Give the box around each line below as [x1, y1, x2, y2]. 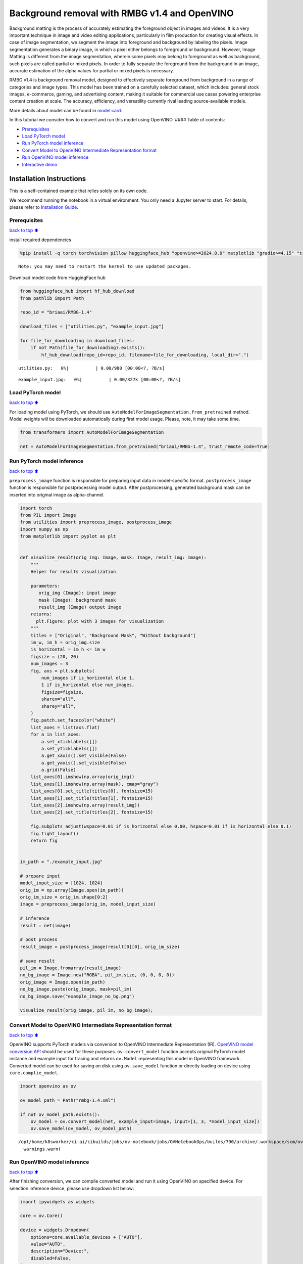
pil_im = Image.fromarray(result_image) [20, 965, 121, 971]
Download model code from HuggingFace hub [9, 275, 106, 281]
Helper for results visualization [30, 569, 116, 575]
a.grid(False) [41, 767, 76, 773]
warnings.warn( [23, 1146, 61, 1152]
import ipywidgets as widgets [20, 1199, 95, 1204]
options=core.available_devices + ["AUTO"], [30, 1234, 143, 1240]
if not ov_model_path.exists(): [20, 1111, 100, 1117]
